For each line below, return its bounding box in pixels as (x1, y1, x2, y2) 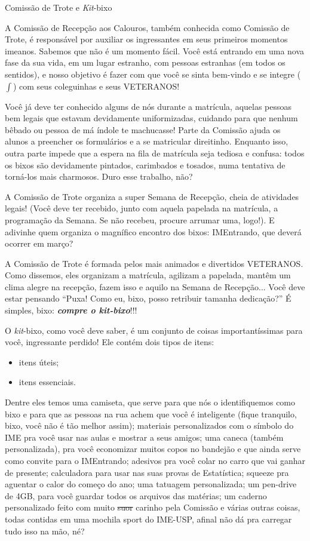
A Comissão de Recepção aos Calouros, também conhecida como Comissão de (5, 21, 290, 33)
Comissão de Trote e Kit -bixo (5, 1, 112, 13)
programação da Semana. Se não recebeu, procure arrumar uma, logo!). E (5, 213, 275, 226)
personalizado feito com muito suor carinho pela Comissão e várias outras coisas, (5, 501, 300, 514)
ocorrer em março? (5, 237, 73, 250)
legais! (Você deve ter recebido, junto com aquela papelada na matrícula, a (5, 202, 278, 214)
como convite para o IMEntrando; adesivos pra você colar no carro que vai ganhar (5, 454, 306, 466)
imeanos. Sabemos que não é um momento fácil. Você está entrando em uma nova (5, 44, 305, 57)
